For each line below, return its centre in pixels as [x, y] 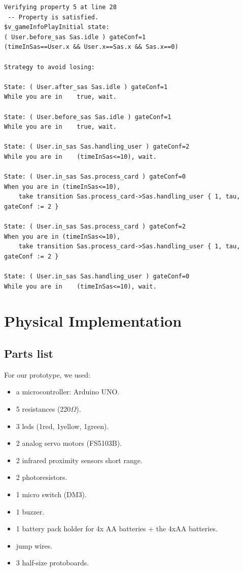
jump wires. [34, 545]
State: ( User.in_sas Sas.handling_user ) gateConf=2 [97, 147]
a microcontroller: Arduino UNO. [68, 392]
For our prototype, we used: [47, 374]
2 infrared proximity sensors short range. [79, 460]
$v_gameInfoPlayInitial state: [57, 27]
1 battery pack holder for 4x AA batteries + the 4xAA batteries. [117, 529]
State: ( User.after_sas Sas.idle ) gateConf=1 [86, 87]
